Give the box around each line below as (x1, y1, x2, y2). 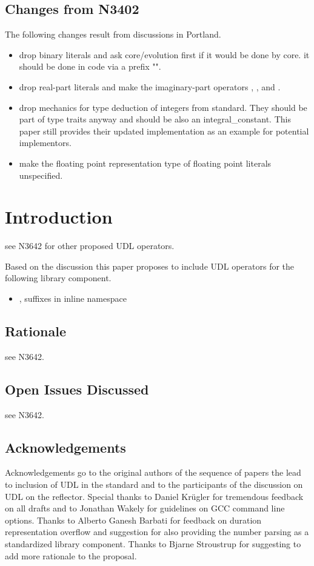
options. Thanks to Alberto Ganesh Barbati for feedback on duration (5, 513, 262, 526)
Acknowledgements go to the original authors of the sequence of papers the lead (5, 466, 301, 479)
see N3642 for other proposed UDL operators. (5, 239, 175, 252)
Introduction (5, 204, 113, 229)
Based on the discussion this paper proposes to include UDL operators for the (5, 259, 295, 272)
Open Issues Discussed (5, 379, 149, 398)
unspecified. (19, 168, 63, 181)
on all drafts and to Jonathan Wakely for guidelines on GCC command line (5, 502, 285, 514)
